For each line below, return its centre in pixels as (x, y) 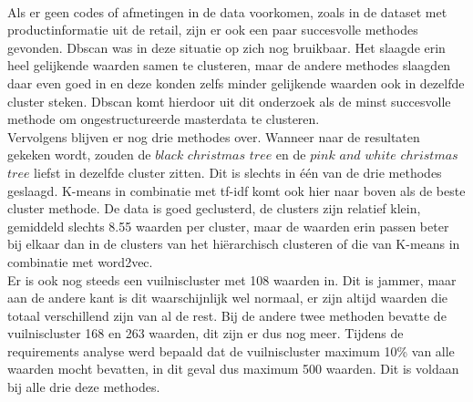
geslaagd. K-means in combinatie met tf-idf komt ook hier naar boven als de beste (236, 190)
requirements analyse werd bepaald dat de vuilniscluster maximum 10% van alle (231, 350)
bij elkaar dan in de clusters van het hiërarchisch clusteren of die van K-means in (234, 244)
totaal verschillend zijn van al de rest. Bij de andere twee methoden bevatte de (227, 315)
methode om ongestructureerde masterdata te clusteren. (164, 119)
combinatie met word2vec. (80, 261)
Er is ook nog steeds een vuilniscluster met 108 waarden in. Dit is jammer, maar (232, 279)
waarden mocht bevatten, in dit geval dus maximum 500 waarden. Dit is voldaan (233, 369)
